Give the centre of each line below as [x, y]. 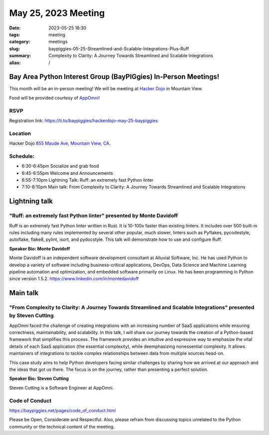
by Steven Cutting [32, 316]
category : [20, 42]
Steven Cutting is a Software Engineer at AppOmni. [62, 388]
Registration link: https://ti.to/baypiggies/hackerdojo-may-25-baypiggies [83, 120]
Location [20, 133]
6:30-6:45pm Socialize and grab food [60, 166]
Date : [15, 28]
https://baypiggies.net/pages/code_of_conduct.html [63, 410]
